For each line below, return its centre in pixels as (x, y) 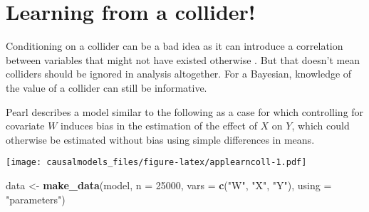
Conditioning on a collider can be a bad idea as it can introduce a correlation (175, 46)
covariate (25, 126)
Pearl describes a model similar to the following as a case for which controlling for (185, 111)
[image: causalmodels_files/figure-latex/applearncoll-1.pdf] (156, 163)
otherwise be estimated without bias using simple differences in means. (160, 139)
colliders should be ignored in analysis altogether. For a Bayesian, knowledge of (179, 74)
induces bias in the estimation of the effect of (159, 126)
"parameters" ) (36, 199)
